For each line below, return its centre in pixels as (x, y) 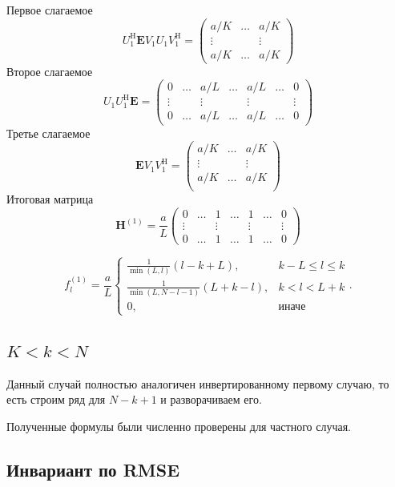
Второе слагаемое (50, 71)
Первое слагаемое (50, 10)
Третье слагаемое (48, 133)
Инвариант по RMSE (93, 469)
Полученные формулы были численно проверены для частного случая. (179, 426)
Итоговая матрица (50, 199)
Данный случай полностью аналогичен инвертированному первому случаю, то (198, 383)
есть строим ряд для (56, 399)
